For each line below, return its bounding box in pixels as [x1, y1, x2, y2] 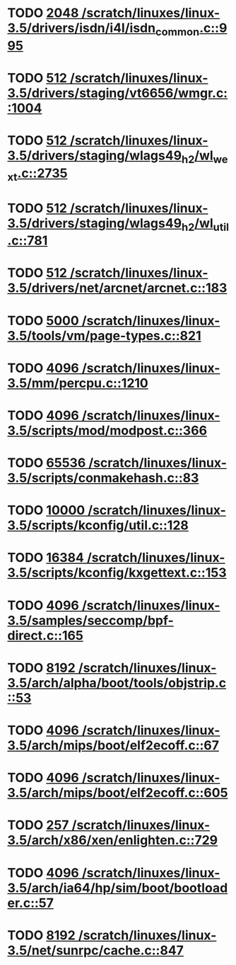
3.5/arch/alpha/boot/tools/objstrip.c [7, 675, 227, 691]
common [155, 25, 200, 38]
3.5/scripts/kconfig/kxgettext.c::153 [7, 565, 228, 581]
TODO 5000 [7, 312, 79, 329]
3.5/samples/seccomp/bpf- [7, 612, 175, 628]
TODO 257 [7, 817, 69, 833]
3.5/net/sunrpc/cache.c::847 [7, 942, 184, 958]
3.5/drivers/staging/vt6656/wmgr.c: [7, 85, 228, 101]
